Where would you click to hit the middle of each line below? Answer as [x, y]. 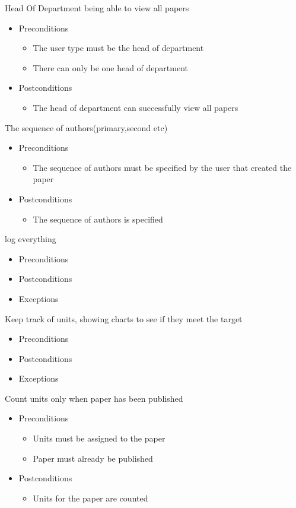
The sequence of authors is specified [98, 219]
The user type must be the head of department [118, 48]
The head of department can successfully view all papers [136, 107]
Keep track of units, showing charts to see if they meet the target [124, 318]
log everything [31, 239]
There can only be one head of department [111, 67]
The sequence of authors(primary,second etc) [86, 127]
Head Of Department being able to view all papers [97, 8]
